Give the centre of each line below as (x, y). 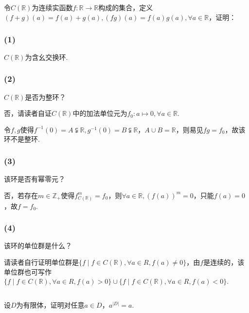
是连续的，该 (224, 262)
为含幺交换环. (46, 57)
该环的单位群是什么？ (38, 246)
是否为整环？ (45, 97)
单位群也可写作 (28, 271)
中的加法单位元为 (100, 113)
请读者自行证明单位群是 (41, 262)
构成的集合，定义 (126, 8)
